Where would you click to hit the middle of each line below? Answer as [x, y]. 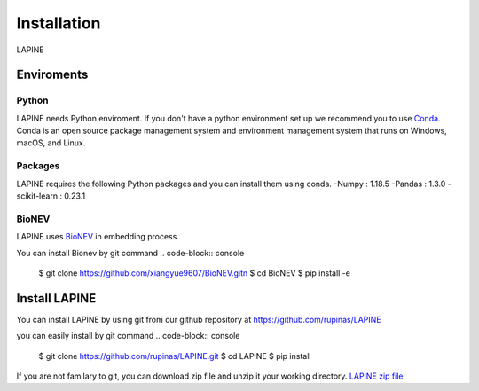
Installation [59, 23]
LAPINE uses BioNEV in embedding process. [98, 237]
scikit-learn [37, 196]
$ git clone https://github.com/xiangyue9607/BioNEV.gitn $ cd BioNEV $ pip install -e [194, 273]
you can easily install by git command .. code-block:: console [128, 336]
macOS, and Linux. [51, 143]
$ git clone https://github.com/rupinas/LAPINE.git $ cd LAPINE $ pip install [175, 356]
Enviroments [52, 75]
